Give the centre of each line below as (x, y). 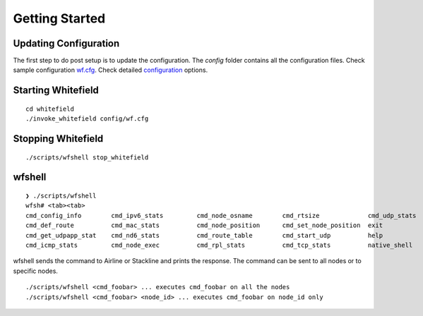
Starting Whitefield (56, 91)
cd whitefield (50, 109)
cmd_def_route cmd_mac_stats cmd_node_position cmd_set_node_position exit (204, 225)
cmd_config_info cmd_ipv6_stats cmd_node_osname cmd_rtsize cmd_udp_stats (221, 215)
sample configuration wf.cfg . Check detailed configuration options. (111, 70)
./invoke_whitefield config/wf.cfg (87, 119)
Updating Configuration (66, 43)
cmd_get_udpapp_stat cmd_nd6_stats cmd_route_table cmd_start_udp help (204, 235)
